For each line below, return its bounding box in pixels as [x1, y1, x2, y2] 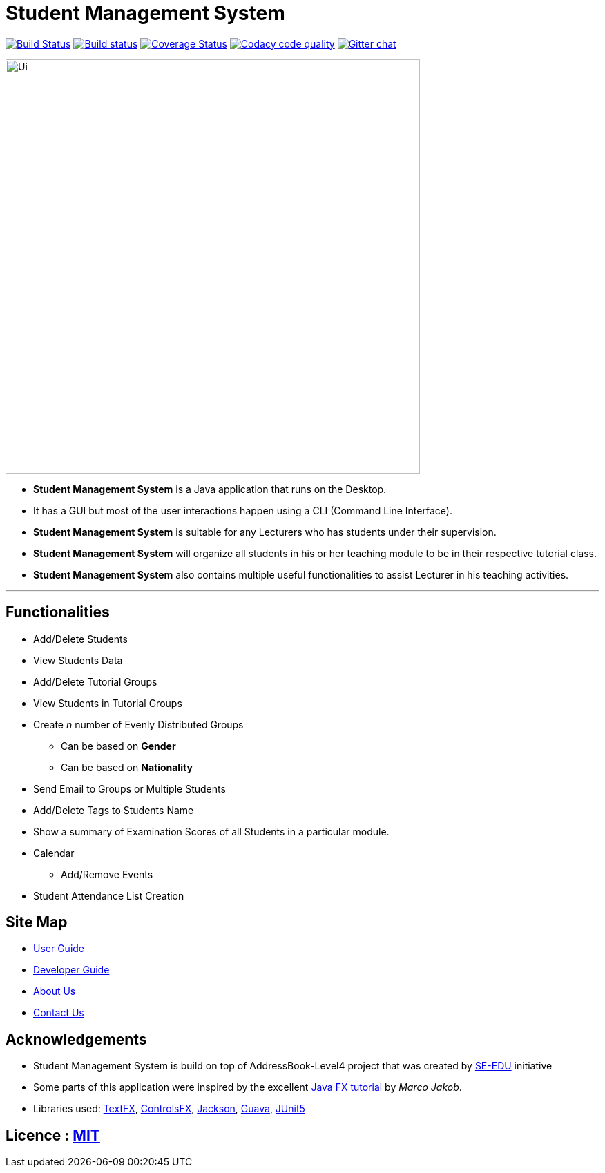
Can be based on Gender [61, 739, 176, 752]
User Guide [33, 942, 85, 955]
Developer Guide [33, 964, 110, 976]
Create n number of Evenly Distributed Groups [33, 718, 244, 730]
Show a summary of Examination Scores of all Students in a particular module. [33, 825, 390, 837]
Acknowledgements [6, 1030, 147, 1048]
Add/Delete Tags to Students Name [33, 804, 194, 816]
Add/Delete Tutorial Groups [33, 675, 157, 688]
